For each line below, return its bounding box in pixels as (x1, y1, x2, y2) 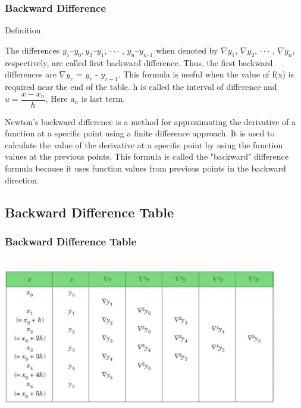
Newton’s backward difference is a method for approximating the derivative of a (5, 115, 296, 127)
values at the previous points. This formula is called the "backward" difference (5, 150, 289, 163)
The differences (5, 43, 60, 56)
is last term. (81, 92, 126, 105)
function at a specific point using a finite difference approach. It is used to (5, 127, 275, 139)
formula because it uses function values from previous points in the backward (5, 162, 286, 175)
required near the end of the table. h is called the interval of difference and (5, 80, 277, 92)
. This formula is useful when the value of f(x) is (118, 68, 294, 80)
